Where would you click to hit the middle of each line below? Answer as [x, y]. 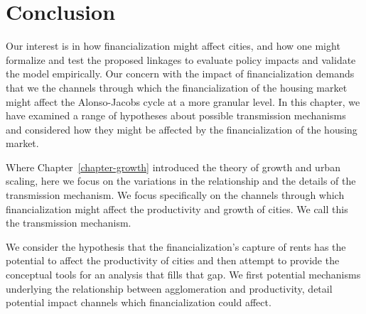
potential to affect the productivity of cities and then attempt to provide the [173, 260]
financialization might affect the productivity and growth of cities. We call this [177, 209]
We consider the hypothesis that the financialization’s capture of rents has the [176, 246]
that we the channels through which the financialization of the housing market [177, 87]
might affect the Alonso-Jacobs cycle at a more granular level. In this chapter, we [183, 101]
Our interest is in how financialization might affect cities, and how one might [173, 46]
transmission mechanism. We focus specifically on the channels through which [175, 195]
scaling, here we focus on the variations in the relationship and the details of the [181, 181]
